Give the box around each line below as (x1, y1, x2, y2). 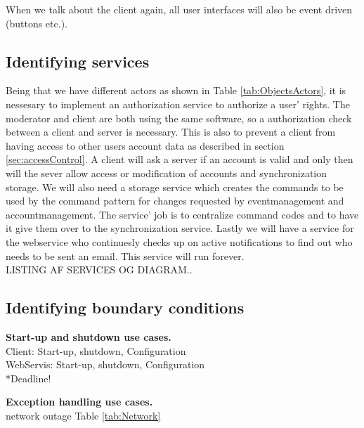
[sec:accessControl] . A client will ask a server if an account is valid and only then (6, 152, 353, 167)
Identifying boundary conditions (6, 297, 245, 318)
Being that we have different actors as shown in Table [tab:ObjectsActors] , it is (6, 83, 346, 98)
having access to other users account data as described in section (6, 138, 285, 153)
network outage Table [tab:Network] (6, 408, 161, 422)
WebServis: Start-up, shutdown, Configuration (6, 357, 205, 372)
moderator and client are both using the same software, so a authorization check (6, 110, 352, 125)
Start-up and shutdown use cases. (6, 329, 171, 344)
